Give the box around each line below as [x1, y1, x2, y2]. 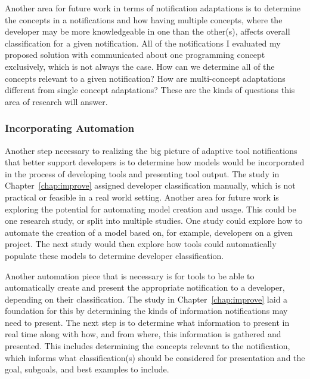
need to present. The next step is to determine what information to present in [5, 316, 290, 328]
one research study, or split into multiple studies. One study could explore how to [5, 214, 303, 227]
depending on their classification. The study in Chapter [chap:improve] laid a [5, 292, 288, 305]
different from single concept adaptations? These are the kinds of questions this [5, 84, 295, 96]
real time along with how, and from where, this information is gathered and [5, 328, 281, 340]
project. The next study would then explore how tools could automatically [5, 238, 277, 250]
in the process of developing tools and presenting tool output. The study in [5, 167, 280, 180]
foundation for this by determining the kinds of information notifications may [5, 304, 288, 317]
